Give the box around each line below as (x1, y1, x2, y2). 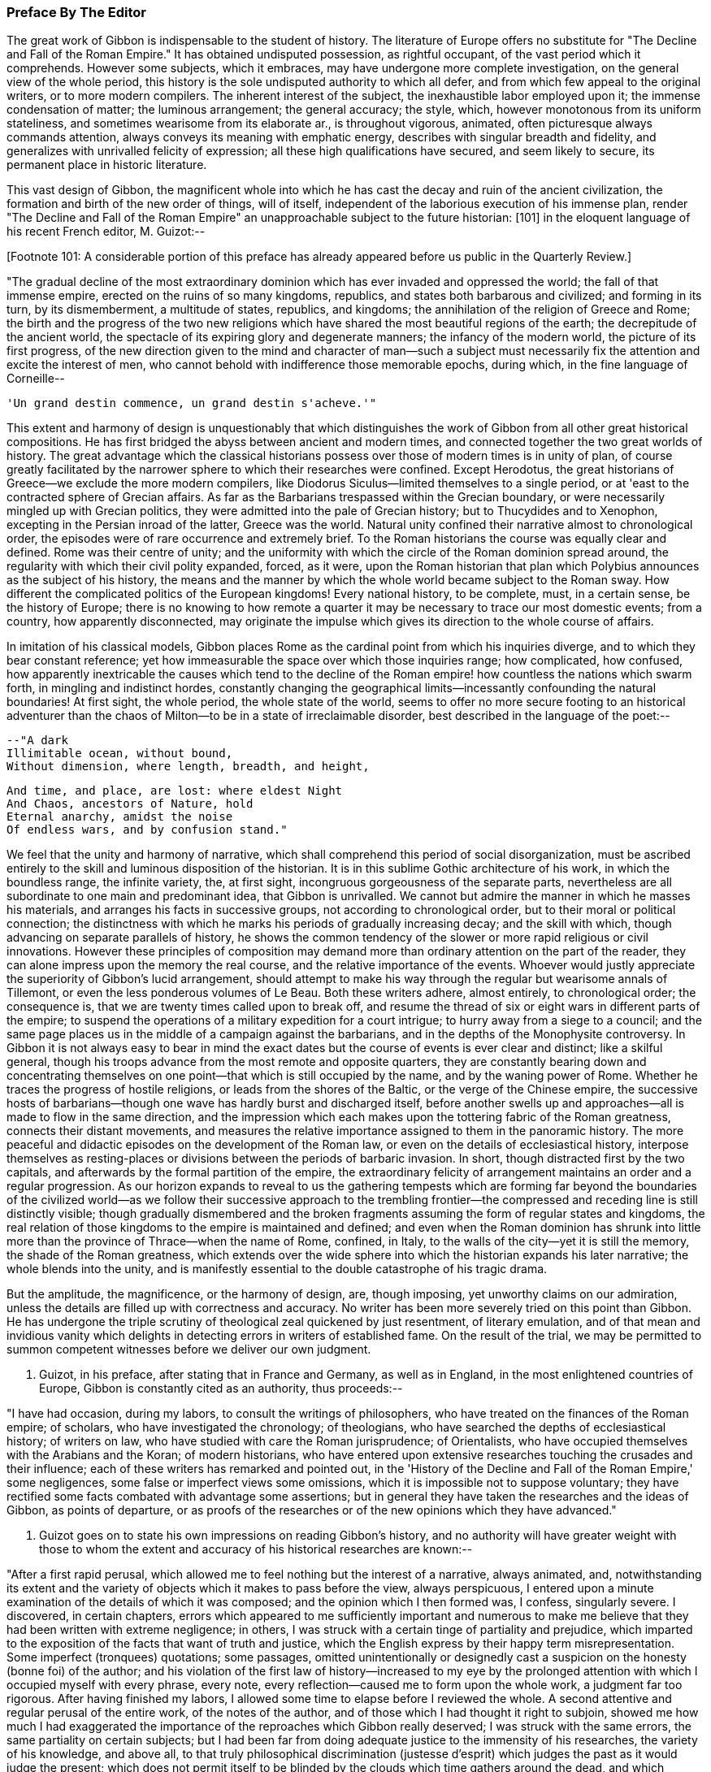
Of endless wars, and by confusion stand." (7, 823, 288, 837)
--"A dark (7, 734, 68, 747)
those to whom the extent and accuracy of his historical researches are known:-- (39, 1542, 473, 1557)
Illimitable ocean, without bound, (7, 747, 233, 760)
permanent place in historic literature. (7, 158, 207, 172)
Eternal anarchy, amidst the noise (7, 810, 233, 824)
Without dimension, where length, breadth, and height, (7, 760, 370, 773)
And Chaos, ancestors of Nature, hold (7, 797, 254, 811)
